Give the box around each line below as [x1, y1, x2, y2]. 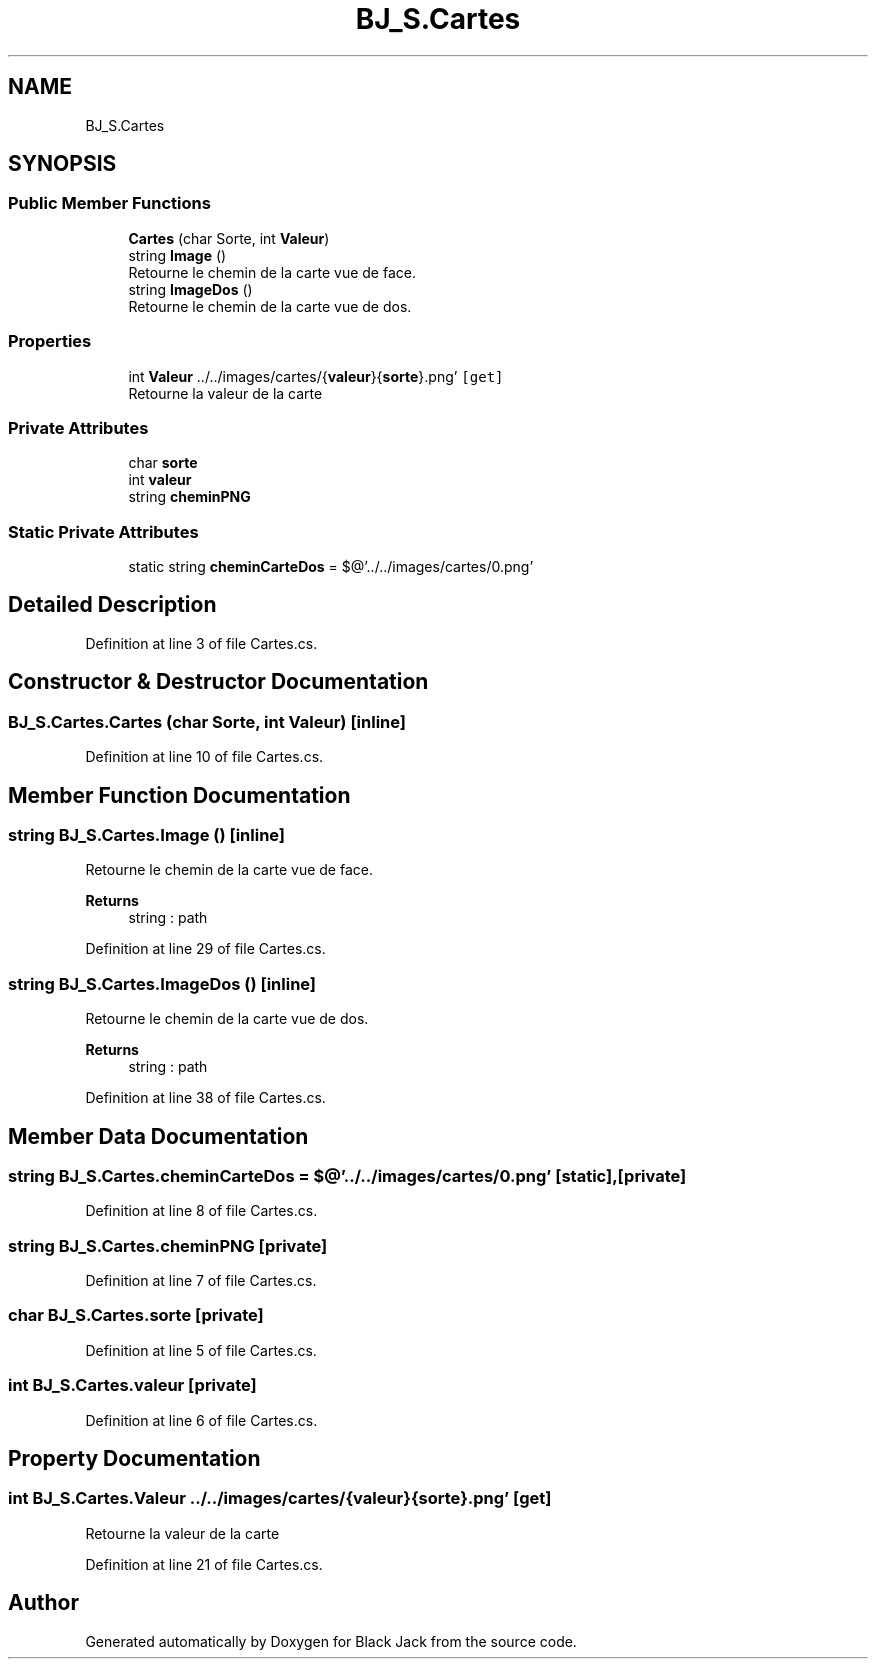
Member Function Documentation [8, 782, 351, 808]
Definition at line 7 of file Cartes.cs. [85, 1272, 317, 1290]
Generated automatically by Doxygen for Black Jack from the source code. [85, 1632, 577, 1650]
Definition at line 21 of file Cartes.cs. [85, 1555, 323, 1573]
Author [8, 1590, 79, 1616]
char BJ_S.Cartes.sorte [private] [8, 1305, 264, 1326]
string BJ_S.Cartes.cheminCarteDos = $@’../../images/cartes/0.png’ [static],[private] [8, 1165, 687, 1186]
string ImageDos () [128, 280, 253, 298]
